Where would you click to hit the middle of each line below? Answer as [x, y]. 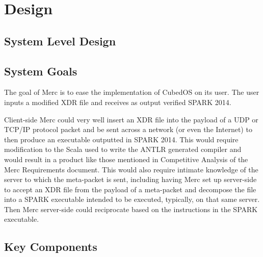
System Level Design [60, 41]
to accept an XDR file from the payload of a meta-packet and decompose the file [130, 189]
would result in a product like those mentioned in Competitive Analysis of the [126, 159]
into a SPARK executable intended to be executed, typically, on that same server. [132, 199]
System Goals [41, 71]
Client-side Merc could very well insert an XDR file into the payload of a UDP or [131, 119]
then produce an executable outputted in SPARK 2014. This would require [121, 139]
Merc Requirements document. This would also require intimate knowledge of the [131, 169]
